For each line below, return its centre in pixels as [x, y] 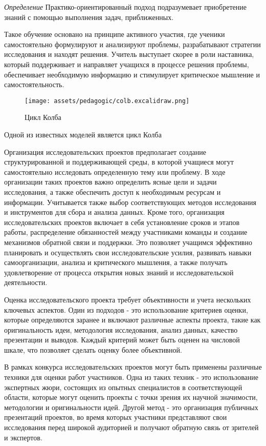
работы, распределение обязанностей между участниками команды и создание [126, 232]
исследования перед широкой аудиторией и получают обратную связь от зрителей [131, 427]
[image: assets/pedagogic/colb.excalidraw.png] [107, 101]
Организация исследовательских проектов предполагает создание [105, 151]
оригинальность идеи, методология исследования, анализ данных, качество [121, 329]
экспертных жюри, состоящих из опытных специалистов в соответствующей [123, 387]
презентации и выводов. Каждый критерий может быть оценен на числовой [122, 340]
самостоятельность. [34, 84]
